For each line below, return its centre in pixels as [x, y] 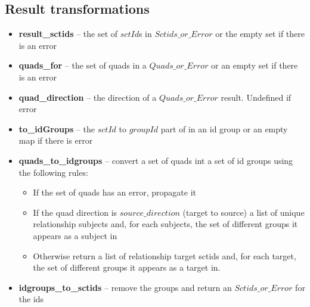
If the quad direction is [75, 212]
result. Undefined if [256, 97]
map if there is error [56, 140]
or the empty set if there [260, 34]
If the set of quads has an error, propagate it [114, 192]
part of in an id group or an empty [224, 128]
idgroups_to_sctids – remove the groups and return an [125, 287]
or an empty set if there [255, 65]
